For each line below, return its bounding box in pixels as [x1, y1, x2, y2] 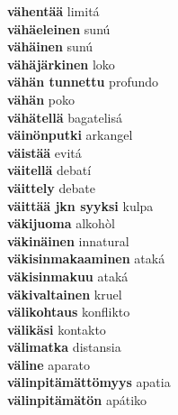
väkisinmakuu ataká [7, 266, 129, 285]
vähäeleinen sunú [7, 19, 111, 38]
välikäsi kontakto [7, 319, 106, 338]
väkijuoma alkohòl [7, 214, 115, 233]
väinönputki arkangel [7, 125, 133, 144]
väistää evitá [7, 143, 82, 161]
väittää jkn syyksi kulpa [7, 196, 154, 215]
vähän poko [7, 89, 75, 108]
